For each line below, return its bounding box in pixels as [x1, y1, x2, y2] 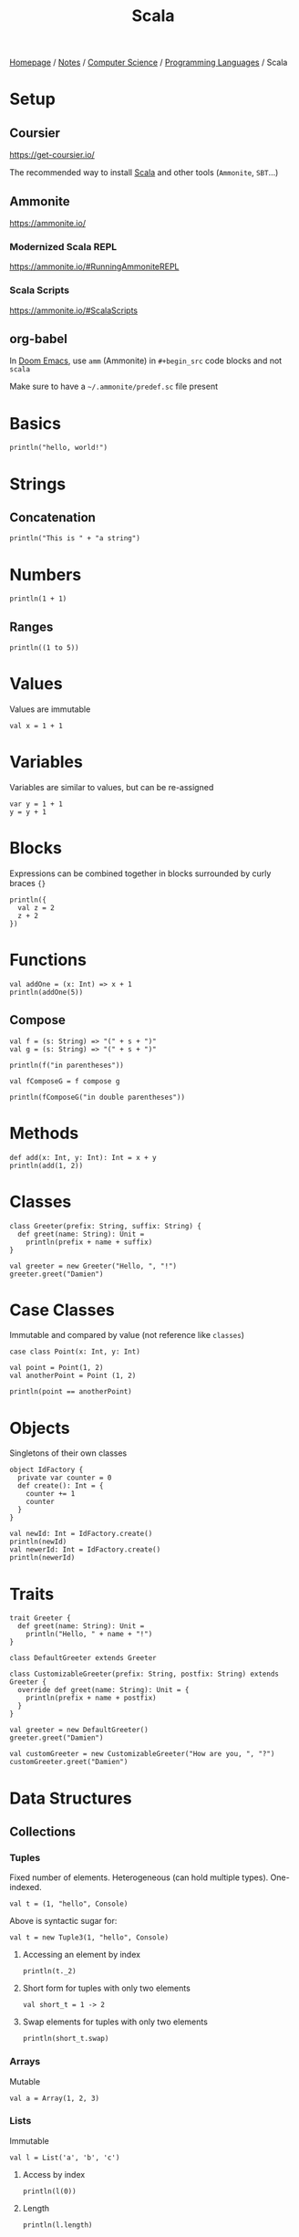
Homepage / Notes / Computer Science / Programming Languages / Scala [9, 57, 288, 68]
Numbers [9, 564, 82, 585]
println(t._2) [22, 1967, 77, 1976]
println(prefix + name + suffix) [26, 1238, 153, 1247]
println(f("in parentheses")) [9, 1061, 125, 1070]
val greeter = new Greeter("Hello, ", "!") [9, 1261, 178, 1270]
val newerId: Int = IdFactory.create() [9, 1545, 161, 1554]
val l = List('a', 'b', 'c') [9, 2153, 120, 2162]
